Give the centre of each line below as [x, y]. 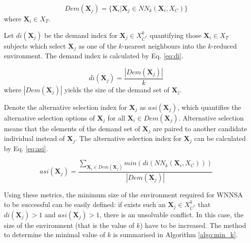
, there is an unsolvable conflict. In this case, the [172, 214]
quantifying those [176, 35]
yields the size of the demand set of [117, 89]
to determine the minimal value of [55, 234]
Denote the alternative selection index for [66, 107]
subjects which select [35, 45]
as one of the [97, 45]
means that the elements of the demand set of [72, 128]
